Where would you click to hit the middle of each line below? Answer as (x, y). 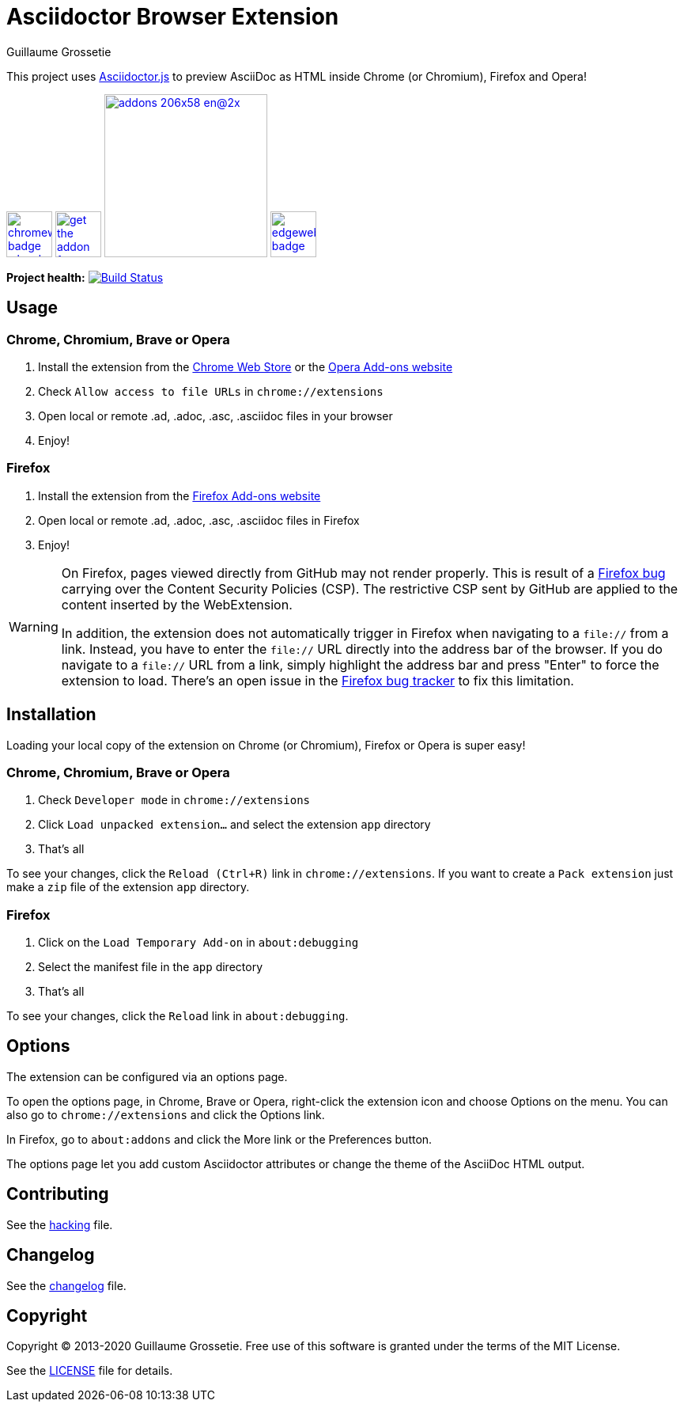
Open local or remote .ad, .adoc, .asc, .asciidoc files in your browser (215, 416)
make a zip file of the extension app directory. (128, 887)
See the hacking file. (60, 1224)
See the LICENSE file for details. (90, 1371)
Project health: (46, 277)
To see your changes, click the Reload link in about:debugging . (178, 1016)
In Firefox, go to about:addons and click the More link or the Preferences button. (219, 1139)
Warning (34, 626)
